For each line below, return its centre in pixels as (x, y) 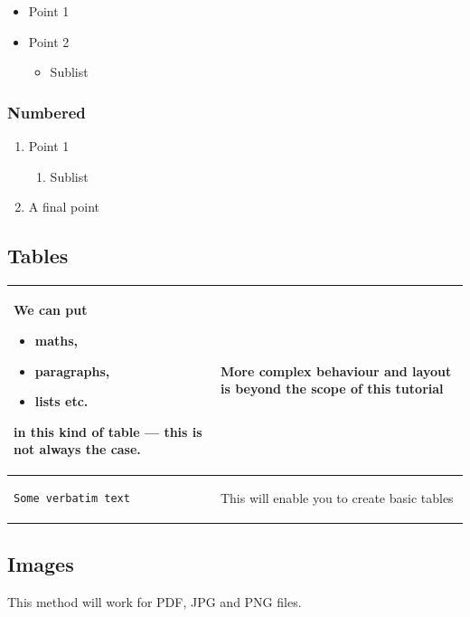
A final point (64, 207)
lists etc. (61, 401)
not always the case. (77, 449)
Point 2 (49, 41)
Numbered (47, 112)
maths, (56, 341)
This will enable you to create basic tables (337, 498)
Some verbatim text (72, 499)
